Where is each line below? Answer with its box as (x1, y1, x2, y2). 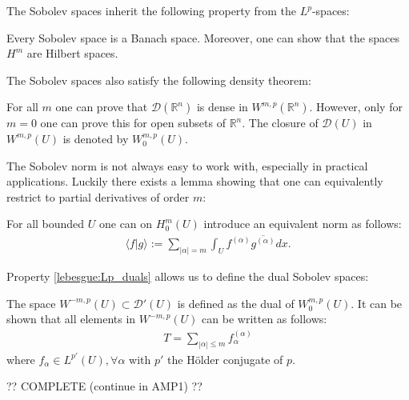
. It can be (351, 294, 403, 311)
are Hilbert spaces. (26, 45, 118, 62)
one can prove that (55, 98, 148, 115)
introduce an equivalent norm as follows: (203, 215, 402, 232)
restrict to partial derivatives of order (6, 188, 190, 205)
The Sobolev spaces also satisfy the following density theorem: (6, 71, 311, 88)
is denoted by (62, 130, 129, 146)
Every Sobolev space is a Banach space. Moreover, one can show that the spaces (6, 29, 399, 46)
